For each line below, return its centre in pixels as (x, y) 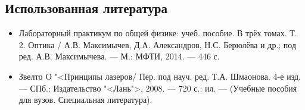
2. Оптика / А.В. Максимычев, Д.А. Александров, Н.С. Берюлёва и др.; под (158, 44)
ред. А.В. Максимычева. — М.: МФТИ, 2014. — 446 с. (119, 56)
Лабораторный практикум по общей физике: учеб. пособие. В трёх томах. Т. (158, 33)
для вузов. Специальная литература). (85, 100)
